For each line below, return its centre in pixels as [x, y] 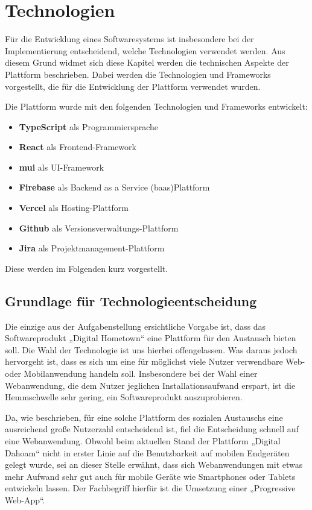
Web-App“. [25, 499]
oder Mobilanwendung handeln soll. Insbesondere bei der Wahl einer [131, 373]
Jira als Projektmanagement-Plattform [92, 248]
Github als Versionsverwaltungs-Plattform [99, 228]
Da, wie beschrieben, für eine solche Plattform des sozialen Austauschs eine [144, 417]
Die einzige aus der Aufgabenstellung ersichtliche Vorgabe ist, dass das [135, 326]
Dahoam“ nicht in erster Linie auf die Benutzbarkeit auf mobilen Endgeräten [147, 452]
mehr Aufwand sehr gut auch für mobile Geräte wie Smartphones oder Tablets [150, 476]
